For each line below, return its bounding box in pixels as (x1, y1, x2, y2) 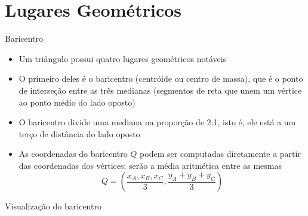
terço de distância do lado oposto (19, 127, 140, 140)
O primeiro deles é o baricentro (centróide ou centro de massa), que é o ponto (19, 72, 303, 85)
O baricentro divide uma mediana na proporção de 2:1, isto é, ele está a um (19, 116, 296, 128)
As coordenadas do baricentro (19, 147, 128, 160)
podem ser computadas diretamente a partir (140, 147, 301, 160)
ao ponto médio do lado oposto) (19, 95, 135, 108)
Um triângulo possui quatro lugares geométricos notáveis (19, 52, 227, 64)
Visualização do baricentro (5, 200, 101, 212)
